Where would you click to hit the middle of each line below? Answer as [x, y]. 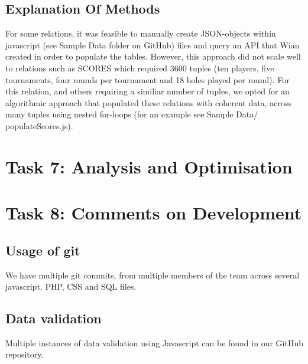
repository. [25, 354]
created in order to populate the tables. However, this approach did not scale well [153, 56]
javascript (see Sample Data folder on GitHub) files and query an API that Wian [153, 45]
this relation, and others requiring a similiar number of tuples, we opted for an [147, 91]
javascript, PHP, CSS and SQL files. [71, 286]
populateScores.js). [39, 125]
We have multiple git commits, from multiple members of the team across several [153, 275]
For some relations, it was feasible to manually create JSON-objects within [141, 33]
